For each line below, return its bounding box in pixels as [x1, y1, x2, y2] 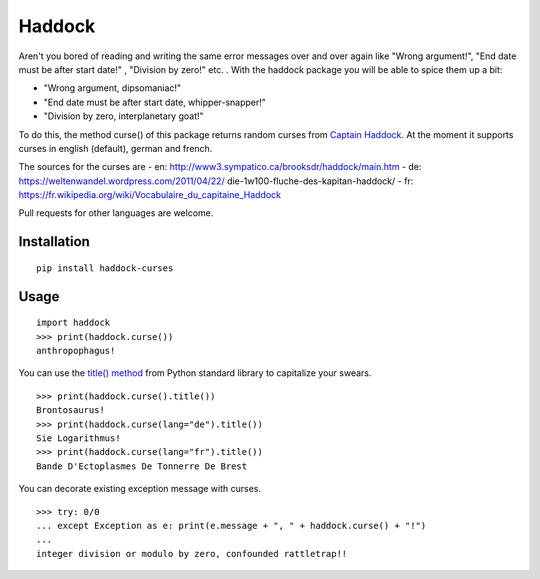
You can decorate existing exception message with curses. [18, 483, 262, 495]
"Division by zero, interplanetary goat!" [43, 110, 204, 122]
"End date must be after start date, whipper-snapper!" [43, 96, 267, 108]
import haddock [36, 317, 111, 329]
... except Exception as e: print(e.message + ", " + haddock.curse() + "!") [36, 520, 427, 531]
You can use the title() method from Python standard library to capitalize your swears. [18, 367, 372, 379]
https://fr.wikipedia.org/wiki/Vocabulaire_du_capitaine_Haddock [18, 189, 282, 201]
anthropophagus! [36, 345, 116, 357]
